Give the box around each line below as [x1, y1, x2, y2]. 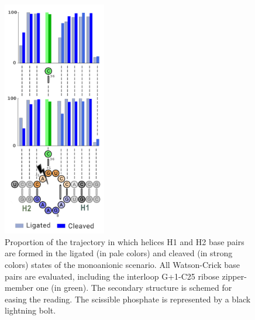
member [5, 281, 34, 294]
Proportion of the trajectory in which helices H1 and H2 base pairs [5, 235, 244, 247]
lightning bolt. [5, 304, 56, 316]
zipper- [222, 270, 247, 282]
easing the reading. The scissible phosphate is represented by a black [5, 293, 251, 305]
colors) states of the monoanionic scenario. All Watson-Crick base [5, 258, 240, 270]
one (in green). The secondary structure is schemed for [36, 281, 232, 294]
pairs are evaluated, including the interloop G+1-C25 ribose [5, 270, 219, 282]
